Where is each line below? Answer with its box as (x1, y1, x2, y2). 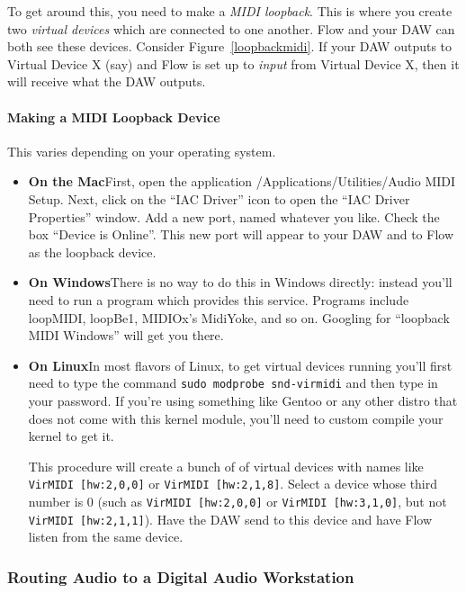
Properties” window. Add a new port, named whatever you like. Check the (28, 207, 440, 226)
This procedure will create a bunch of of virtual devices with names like (28, 456, 424, 475)
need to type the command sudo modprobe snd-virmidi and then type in (28, 373, 438, 392)
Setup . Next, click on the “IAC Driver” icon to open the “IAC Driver (28, 189, 410, 208)
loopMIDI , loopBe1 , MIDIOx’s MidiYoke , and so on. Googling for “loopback (28, 308, 450, 327)
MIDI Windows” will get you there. (28, 326, 224, 345)
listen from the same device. (28, 527, 184, 546)
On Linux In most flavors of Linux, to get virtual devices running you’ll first (28, 355, 453, 374)
